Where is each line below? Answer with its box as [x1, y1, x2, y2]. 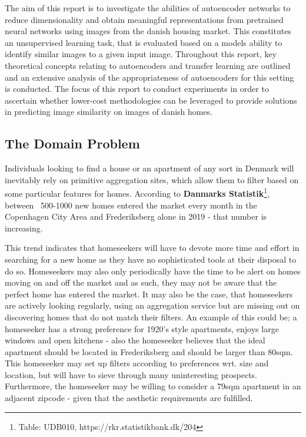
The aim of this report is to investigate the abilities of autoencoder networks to [5, 2, 291, 14]
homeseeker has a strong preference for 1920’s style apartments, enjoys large [5, 322, 279, 335]
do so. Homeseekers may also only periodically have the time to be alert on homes [5, 264, 301, 277]
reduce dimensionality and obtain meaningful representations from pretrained [5, 13, 284, 25]
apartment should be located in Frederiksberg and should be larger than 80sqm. [5, 345, 293, 357]
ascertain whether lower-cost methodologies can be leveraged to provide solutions [5, 94, 297, 106]
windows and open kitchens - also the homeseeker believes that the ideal [5, 334, 265, 346]
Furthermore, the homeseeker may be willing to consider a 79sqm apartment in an [5, 380, 301, 392]
